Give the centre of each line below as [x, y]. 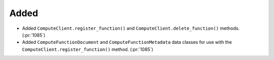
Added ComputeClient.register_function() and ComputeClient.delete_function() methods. [131, 28]
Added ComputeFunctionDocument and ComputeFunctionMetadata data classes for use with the [127, 42]
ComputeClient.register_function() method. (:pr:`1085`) [88, 49]
